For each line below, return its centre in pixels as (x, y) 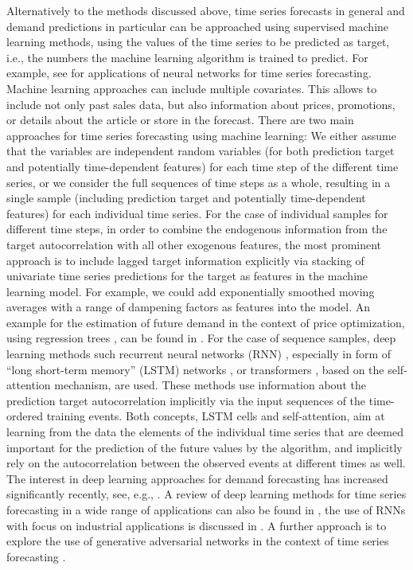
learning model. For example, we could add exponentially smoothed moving (191, 291)
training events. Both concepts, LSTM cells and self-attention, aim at (216, 416)
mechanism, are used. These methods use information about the (210, 385)
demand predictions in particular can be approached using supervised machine (198, 26)
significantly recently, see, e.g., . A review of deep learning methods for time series (206, 494)
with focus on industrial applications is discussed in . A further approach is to (197, 525)
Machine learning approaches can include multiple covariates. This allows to (192, 88)
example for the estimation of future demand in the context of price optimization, (206, 322)
